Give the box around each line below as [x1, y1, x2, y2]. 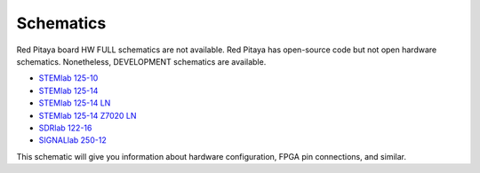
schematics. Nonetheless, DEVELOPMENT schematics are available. [16, 56, 267, 67]
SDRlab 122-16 [38, 122, 92, 133]
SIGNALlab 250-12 [38, 135, 107, 145]
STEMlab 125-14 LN [38, 98, 111, 108]
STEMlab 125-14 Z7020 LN [38, 110, 137, 121]
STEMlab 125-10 [38, 73, 99, 83]
